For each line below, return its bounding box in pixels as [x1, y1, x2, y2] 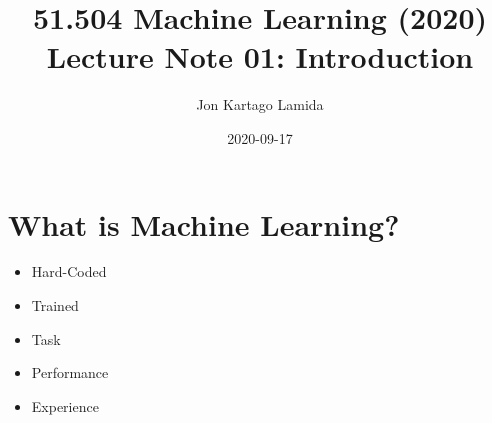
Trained [31, 295, 79, 316]
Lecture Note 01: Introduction [46, 36, 474, 77]
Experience [31, 395, 99, 416]
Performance [31, 362, 109, 383]
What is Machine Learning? [8, 203, 400, 244]
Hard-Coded [31, 261, 107, 282]
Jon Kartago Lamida [196, 94, 324, 115]
